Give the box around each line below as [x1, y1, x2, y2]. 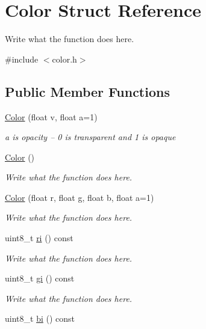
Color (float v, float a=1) [5, 110, 98, 123]
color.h [52, 52, 77, 65]
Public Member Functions [5, 82, 170, 100]
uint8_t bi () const [5, 312, 75, 325]
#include [5, 52, 39, 65]
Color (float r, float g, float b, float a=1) [5, 191, 154, 203]
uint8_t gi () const [5, 272, 75, 284]
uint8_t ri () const [5, 232, 73, 244]
